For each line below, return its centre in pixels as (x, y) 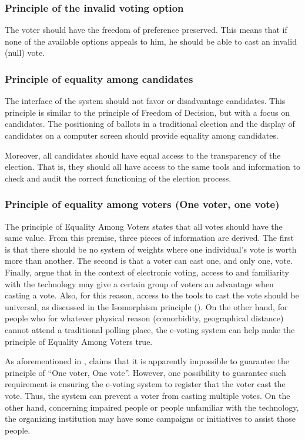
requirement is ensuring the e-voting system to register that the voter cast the (145, 384)
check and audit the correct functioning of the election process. (118, 178)
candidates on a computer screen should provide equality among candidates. (142, 135)
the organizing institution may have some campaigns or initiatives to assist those (150, 419)
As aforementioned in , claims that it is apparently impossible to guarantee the (147, 361)
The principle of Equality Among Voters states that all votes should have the (144, 226)
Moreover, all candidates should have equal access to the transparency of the (143, 155)
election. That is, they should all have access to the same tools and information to (152, 167)
